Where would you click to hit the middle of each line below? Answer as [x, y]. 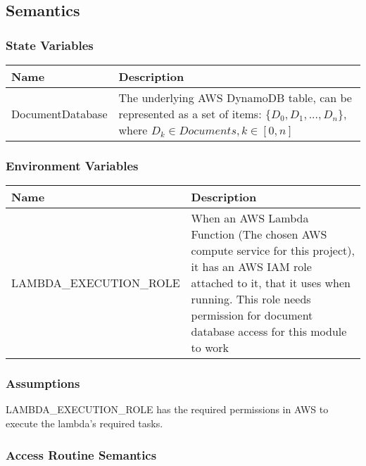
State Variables [50, 45]
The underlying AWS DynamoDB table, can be [235, 97]
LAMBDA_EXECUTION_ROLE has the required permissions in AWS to [167, 409]
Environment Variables [72, 165]
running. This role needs [251, 299]
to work [210, 348]
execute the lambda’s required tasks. [84, 423]
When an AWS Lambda [250, 218]
